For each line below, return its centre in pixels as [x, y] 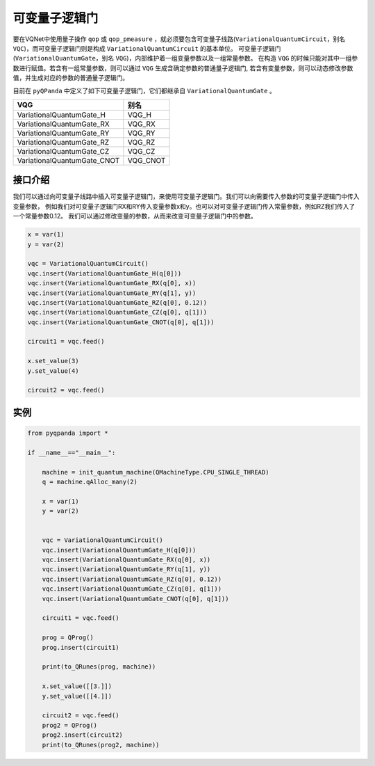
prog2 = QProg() [69, 725]
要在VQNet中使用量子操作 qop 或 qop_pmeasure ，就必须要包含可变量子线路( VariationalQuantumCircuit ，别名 [179, 39]
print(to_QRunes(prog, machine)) [99, 667]
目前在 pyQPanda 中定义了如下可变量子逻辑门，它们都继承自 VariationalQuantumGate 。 [144, 90]
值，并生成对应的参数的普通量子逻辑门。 [70, 78]
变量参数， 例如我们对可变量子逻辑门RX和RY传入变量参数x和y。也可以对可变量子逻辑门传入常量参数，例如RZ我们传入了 [184, 206]
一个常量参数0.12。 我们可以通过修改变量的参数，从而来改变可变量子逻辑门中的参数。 [135, 216]
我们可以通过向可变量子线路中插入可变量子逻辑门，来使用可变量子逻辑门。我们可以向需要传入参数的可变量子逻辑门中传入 [186, 197]
